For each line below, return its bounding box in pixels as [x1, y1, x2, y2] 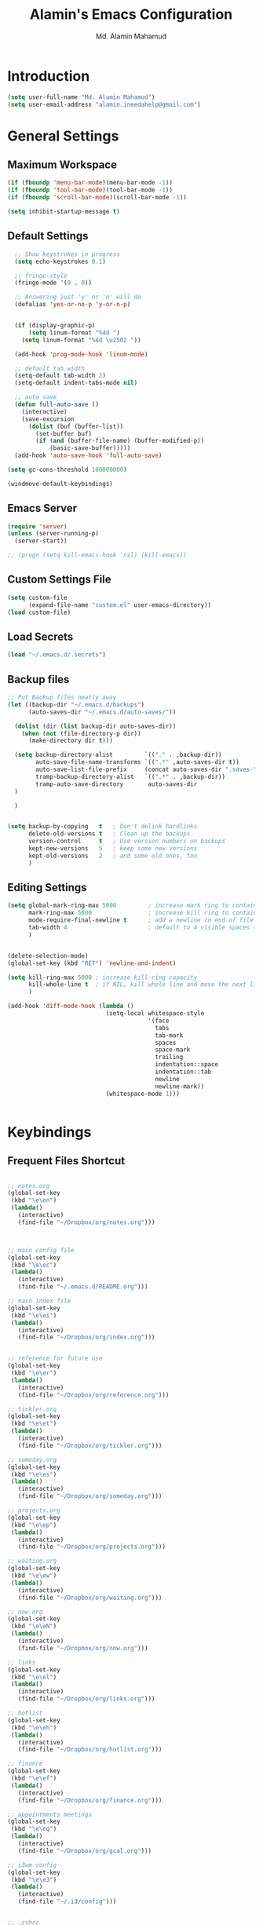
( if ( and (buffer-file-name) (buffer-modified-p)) [35, 437, 205, 445]
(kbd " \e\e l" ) [10, 1673, 57, 1681]
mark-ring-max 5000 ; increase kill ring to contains [27, 909, 261, 917]
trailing [155, 1054, 184, 1061]
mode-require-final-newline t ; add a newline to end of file [27, 916, 254, 924]
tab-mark [155, 1031, 184, 1039]
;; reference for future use [7, 1354, 103, 1363]
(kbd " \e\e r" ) [10, 1369, 57, 1377]
